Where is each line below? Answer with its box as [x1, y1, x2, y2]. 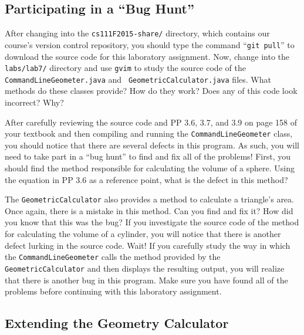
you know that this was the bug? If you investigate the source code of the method [5, 216, 299, 228]
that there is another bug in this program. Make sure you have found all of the [5, 273, 288, 286]
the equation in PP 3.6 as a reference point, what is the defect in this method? [5, 173, 288, 185]
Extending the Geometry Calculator [5, 314, 229, 332]
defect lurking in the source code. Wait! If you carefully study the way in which [5, 239, 291, 251]
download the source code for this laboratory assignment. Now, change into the [5, 50, 290, 62]
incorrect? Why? [5, 96, 64, 109]
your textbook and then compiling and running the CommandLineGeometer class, [5, 127, 293, 140]
